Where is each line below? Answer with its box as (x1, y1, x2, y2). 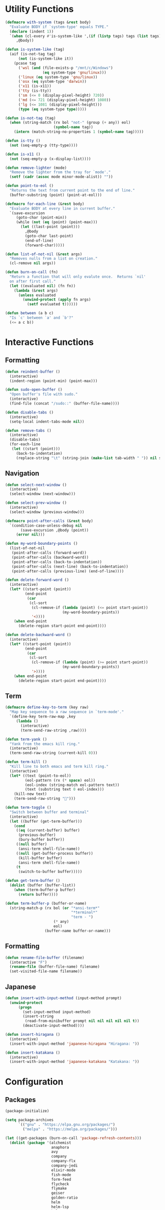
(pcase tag (14, 61, 36, 66)
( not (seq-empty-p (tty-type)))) (9, 143, 78, 148)
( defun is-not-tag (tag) (5, 115, 56, 120)
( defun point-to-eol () (5, 184, 54, 189)
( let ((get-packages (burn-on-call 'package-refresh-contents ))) (5, 1135, 141, 1140)
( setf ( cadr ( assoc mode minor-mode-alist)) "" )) (9, 174, 113, 180)
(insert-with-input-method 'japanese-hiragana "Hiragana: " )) (9, 1041, 139, 1046)
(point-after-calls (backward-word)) (11, 555, 89, 560)
